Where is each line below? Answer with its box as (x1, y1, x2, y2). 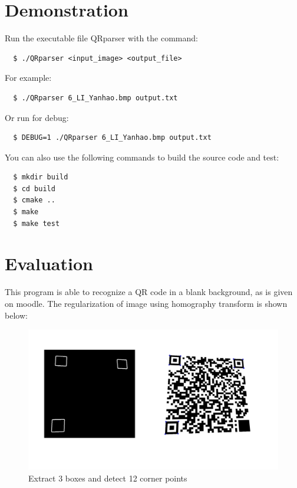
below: (5, 309, 28, 321)
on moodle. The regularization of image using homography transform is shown (5, 297, 288, 309)
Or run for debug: (5, 111, 69, 123)
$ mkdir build (13, 173, 68, 182)
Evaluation (5, 251, 93, 276)
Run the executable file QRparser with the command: (5, 32, 198, 44)
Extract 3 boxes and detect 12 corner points (28, 471, 187, 484)
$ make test (13, 219, 60, 228)
